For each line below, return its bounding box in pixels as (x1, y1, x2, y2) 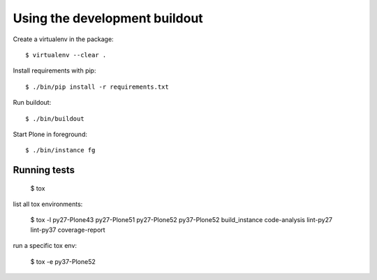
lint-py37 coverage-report (30, 226, 105, 234)
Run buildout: (13, 98, 52, 107)
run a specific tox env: (13, 242, 77, 250)
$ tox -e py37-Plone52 (30, 257, 96, 265)
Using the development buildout (13, 10, 204, 26)
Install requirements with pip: (13, 66, 96, 75)
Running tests (13, 164, 75, 176)
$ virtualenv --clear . (25, 51, 107, 59)
